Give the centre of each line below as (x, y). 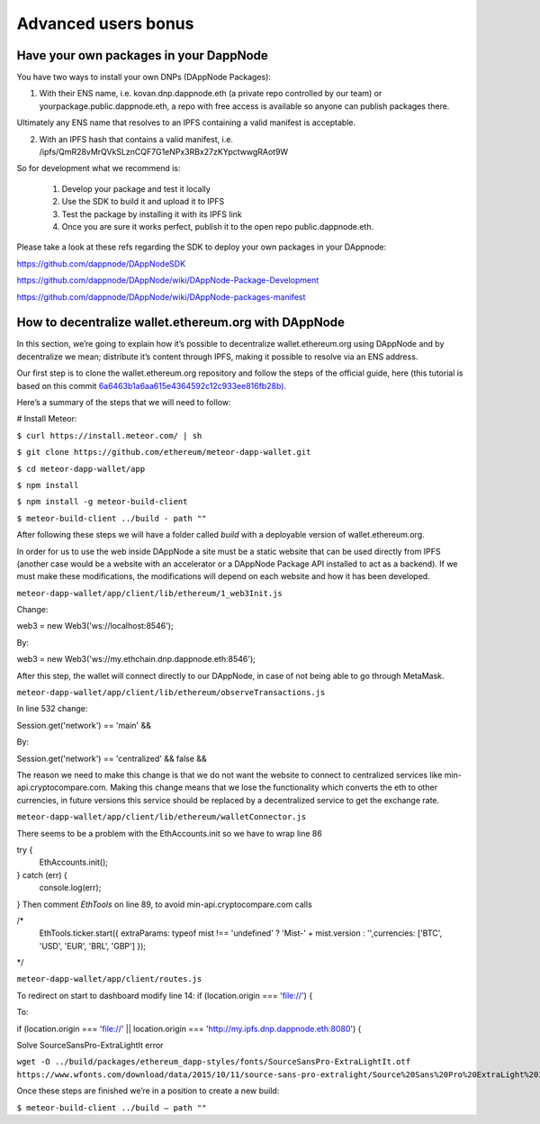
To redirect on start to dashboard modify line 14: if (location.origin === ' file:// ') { (165, 995)
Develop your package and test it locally (136, 188)
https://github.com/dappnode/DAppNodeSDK (101, 263)
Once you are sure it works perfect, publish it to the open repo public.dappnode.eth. (217, 226)
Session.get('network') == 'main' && (84, 725)
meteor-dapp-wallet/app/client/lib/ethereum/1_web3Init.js (150, 593)
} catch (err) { (42, 875)
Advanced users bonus (105, 23)
